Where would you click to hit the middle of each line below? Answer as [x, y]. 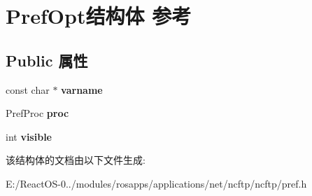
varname [82, 89]
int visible [29, 136]
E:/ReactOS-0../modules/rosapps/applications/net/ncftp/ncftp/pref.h [156, 183]
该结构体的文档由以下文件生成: [76, 160]
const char [28, 89]
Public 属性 [47, 60]
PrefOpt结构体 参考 [99, 16]
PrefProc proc [37, 113]
